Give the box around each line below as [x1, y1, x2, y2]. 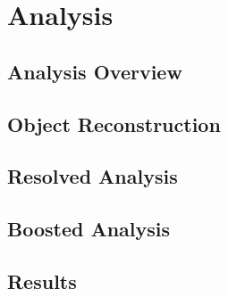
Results [7, 267, 77, 294]
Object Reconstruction [7, 110, 221, 137]
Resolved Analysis [7, 162, 178, 190]
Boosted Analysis [7, 215, 171, 243]
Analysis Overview [7, 57, 182, 85]
